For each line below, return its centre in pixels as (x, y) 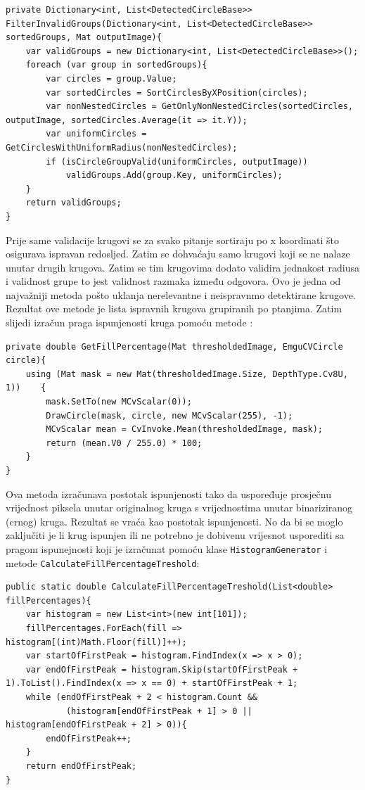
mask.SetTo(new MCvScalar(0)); (119, 402)
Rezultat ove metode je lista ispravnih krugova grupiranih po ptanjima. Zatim (174, 308)
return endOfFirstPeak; (81, 766)
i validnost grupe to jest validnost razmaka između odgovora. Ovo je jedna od (173, 281)
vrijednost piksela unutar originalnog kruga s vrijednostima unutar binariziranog (179, 508)
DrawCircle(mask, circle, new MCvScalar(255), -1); (169, 415)
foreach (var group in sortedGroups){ (116, 65)
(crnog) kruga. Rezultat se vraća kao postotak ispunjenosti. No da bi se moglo (174, 521)
